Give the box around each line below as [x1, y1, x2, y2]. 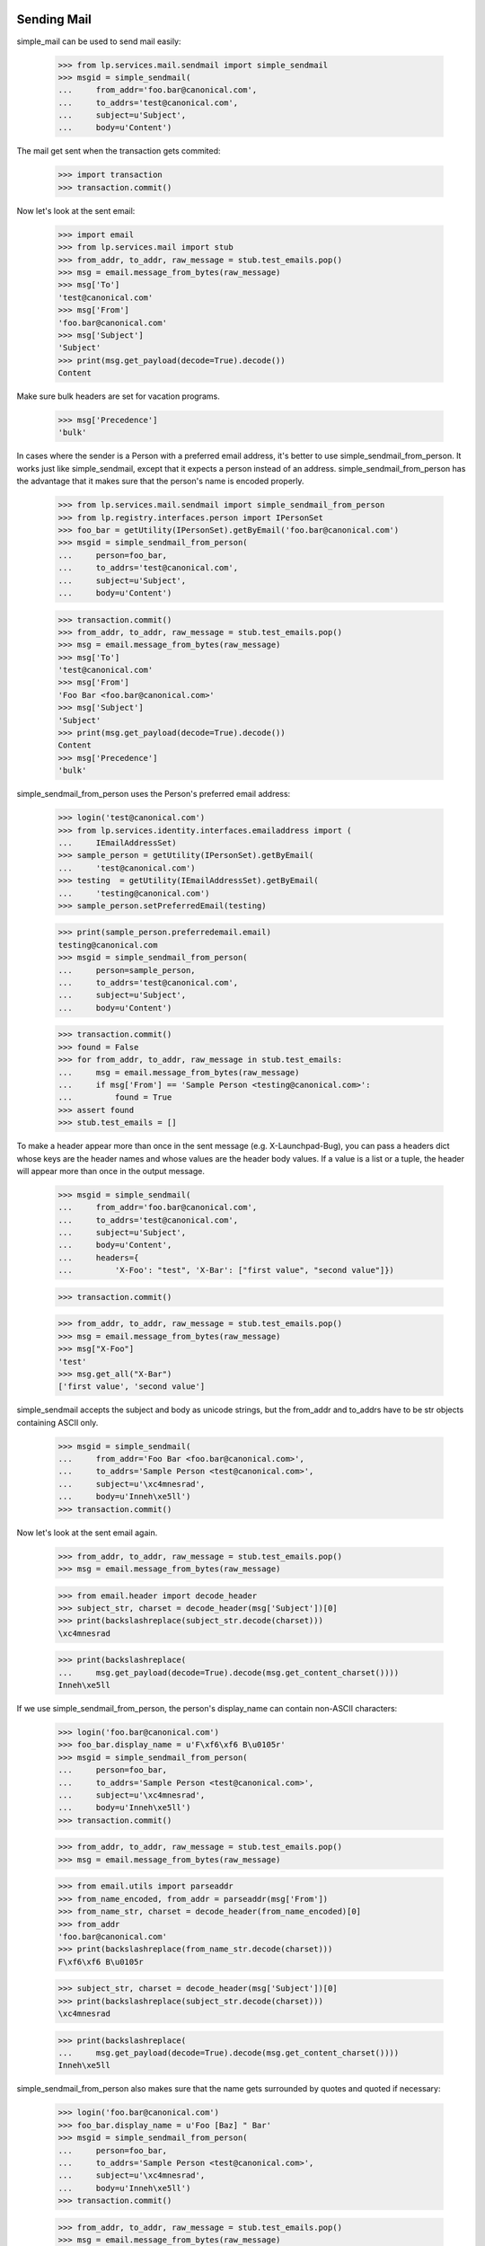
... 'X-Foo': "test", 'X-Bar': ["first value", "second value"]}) [57, 1265, 395, 1276]
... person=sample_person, [57, 965, 197, 975]
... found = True [57, 1092, 172, 1102]
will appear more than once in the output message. [16, 1165, 206, 1176]
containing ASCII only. [16, 1417, 99, 1428]
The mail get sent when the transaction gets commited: [16, 146, 221, 156]
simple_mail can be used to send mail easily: [16, 36, 181, 47]
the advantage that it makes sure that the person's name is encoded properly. [16, 476, 304, 487]
